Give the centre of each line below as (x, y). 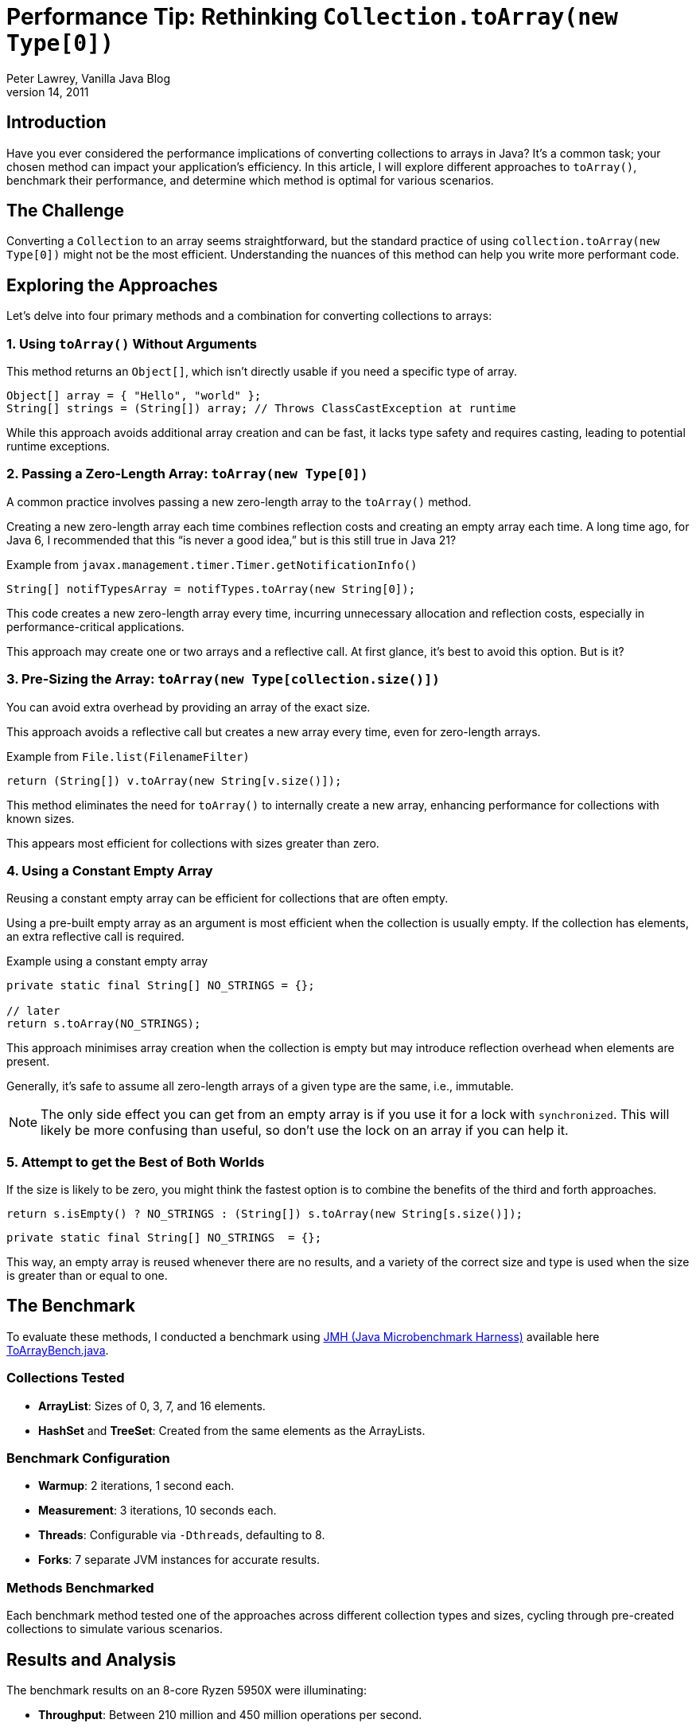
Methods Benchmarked (80, 1587)
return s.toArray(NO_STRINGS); (104, 1024)
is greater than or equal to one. (87, 1276)
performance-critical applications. (95, 626)
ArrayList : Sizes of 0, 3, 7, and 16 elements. (152, 1406)
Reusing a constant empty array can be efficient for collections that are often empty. (227, 899)
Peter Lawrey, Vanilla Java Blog (89, 78)
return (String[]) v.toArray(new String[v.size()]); (174, 780)
